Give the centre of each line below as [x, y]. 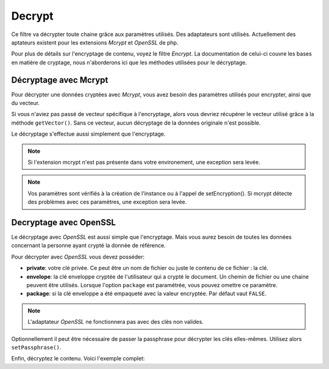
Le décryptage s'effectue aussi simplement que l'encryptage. [88, 134]
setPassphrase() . [36, 347]
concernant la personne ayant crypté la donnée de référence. [88, 246]
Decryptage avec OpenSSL [63, 222]
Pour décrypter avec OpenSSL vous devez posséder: [78, 257]
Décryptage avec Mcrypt [60, 80]
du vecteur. [25, 103]
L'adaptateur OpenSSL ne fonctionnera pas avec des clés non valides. [116, 322]
